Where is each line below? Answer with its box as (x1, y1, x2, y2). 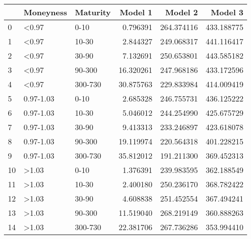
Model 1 (120, 6, 153, 18)
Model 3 (211, 6, 244, 18)
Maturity (75, 6, 111, 18)
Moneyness (24, 6, 67, 18)
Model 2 (165, 6, 198, 18)
